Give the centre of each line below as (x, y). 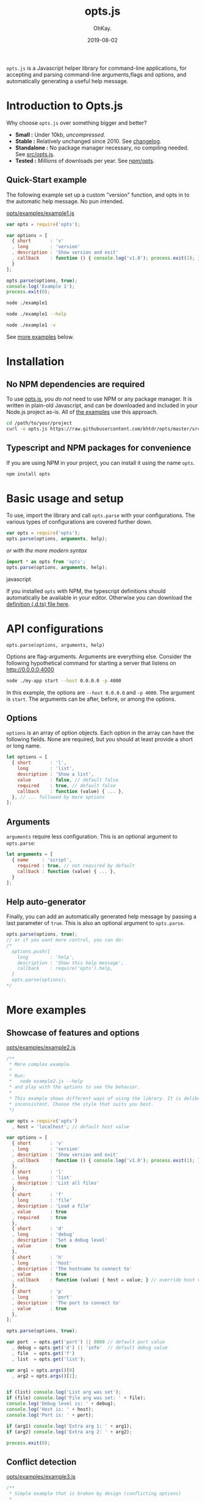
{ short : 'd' (38, 1229)
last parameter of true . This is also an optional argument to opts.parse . (95, 923)
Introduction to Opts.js (65, 106)
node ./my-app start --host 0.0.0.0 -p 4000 (64, 681)
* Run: (17, 1076)
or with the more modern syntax (47, 551)
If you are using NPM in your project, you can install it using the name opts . (101, 462)
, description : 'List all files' (56, 1183)
